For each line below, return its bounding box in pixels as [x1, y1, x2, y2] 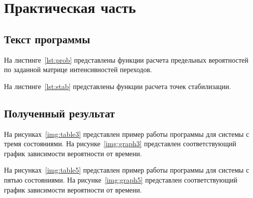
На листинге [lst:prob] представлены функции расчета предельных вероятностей [4, 54, 249, 65]
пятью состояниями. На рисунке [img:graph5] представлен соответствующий [4, 174, 238, 185]
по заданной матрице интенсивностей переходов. [4, 64, 152, 75]
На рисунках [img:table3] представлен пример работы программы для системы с [4, 128, 250, 139]
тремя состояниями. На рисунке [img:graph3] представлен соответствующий [4, 138, 237, 149]
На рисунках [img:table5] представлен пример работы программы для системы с [4, 165, 250, 175]
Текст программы [4, 31, 90, 46]
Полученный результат [4, 105, 115, 120]
